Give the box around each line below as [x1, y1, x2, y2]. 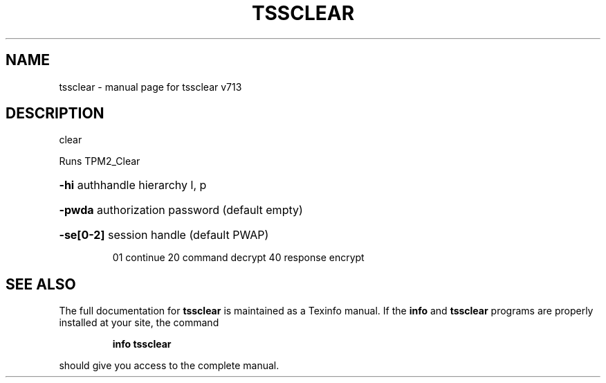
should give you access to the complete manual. [59, 359, 279, 372]
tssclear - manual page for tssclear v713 [59, 80, 242, 93]
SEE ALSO [6, 275, 76, 293]
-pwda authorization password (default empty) [59, 203, 303, 217]
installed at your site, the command [59, 317, 219, 329]
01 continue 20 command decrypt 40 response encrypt [112, 251, 365, 264]
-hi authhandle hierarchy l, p [59, 178, 207, 193]
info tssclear [112, 338, 172, 350]
